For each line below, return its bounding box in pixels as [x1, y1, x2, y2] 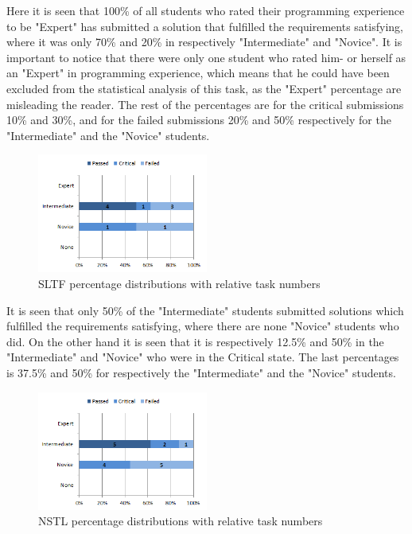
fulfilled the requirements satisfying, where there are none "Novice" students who [6, 318, 399, 334]
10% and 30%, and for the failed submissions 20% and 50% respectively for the [6, 111, 391, 128]
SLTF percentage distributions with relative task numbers [38, 275, 321, 291]
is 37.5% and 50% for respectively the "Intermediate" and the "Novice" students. [6, 364, 396, 380]
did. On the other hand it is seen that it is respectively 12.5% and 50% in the [6, 333, 384, 349]
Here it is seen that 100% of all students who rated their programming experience [6, 2, 405, 18]
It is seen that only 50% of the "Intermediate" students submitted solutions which [6, 302, 404, 318]
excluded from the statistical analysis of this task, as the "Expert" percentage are [6, 80, 402, 96]
